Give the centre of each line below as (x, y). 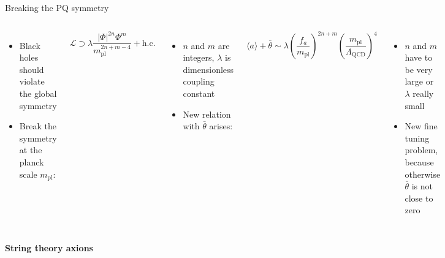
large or (419, 81)
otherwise (423, 174)
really (423, 93)
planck (32, 161)
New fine (421, 126)
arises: (221, 126)
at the (31, 150)
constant (199, 93)
